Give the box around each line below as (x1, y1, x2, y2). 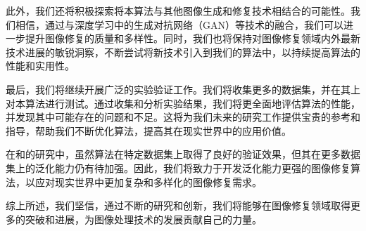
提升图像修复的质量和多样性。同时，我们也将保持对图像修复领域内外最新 (25, 31, 360, 46)
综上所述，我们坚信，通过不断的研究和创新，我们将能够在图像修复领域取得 (6, 198, 351, 213)
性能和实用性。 (6, 58, 75, 73)
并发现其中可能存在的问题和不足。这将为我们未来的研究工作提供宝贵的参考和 (6, 110, 360, 124)
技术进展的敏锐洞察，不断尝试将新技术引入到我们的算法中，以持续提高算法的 (6, 44, 360, 59)
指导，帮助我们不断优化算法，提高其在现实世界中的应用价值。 (6, 123, 291, 138)
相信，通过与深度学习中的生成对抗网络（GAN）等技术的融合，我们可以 (15, 17, 343, 32)
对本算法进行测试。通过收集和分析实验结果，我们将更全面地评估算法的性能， (6, 95, 360, 110)
